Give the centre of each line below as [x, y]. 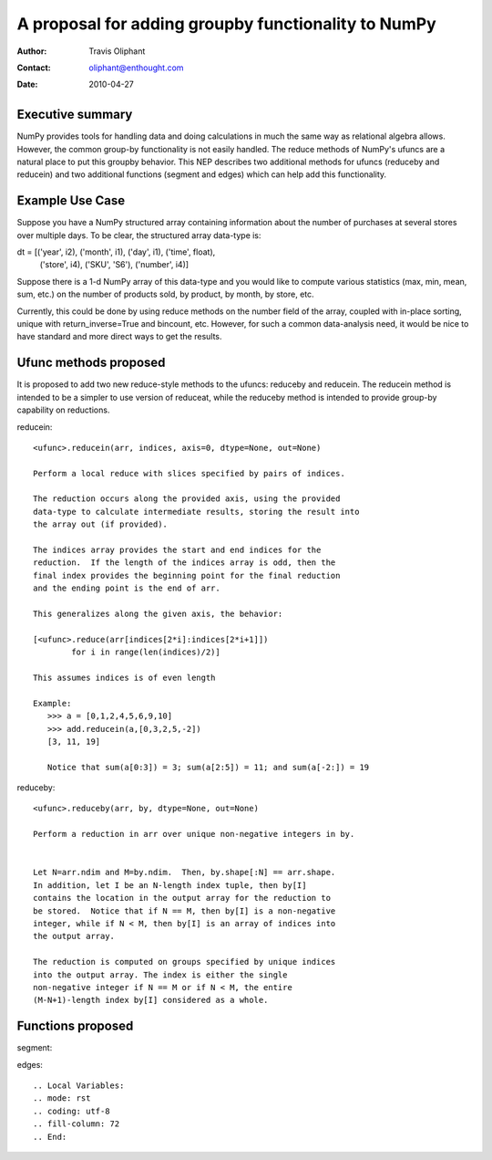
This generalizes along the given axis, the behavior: [158, 613]
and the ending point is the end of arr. [127, 588]
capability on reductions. [63, 410]
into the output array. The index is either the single [160, 975]
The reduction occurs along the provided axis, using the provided [187, 499]
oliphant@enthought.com [136, 68]
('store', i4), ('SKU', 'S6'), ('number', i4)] [114, 265]
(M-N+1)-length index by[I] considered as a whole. [151, 1000]
